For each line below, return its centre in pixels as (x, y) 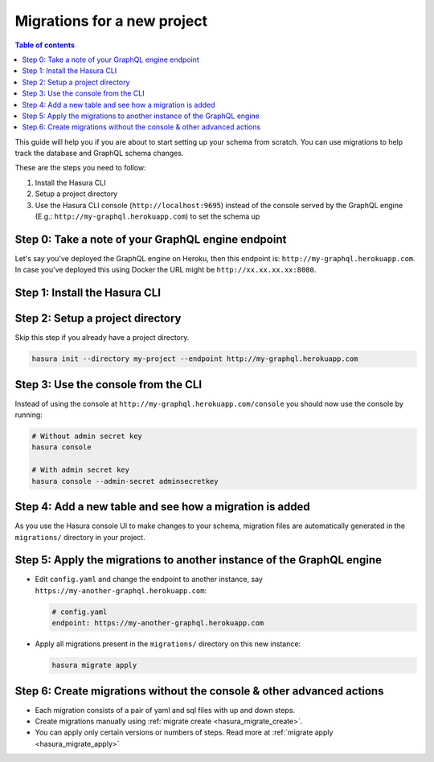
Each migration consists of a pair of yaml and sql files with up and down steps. (165, 710)
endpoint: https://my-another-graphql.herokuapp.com (158, 623)
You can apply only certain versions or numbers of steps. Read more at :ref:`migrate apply (184, 732)
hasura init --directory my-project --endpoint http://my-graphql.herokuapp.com (195, 359)
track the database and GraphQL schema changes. (99, 154)
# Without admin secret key (87, 436)
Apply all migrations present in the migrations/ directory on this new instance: (168, 644)
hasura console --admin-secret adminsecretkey (125, 481)
